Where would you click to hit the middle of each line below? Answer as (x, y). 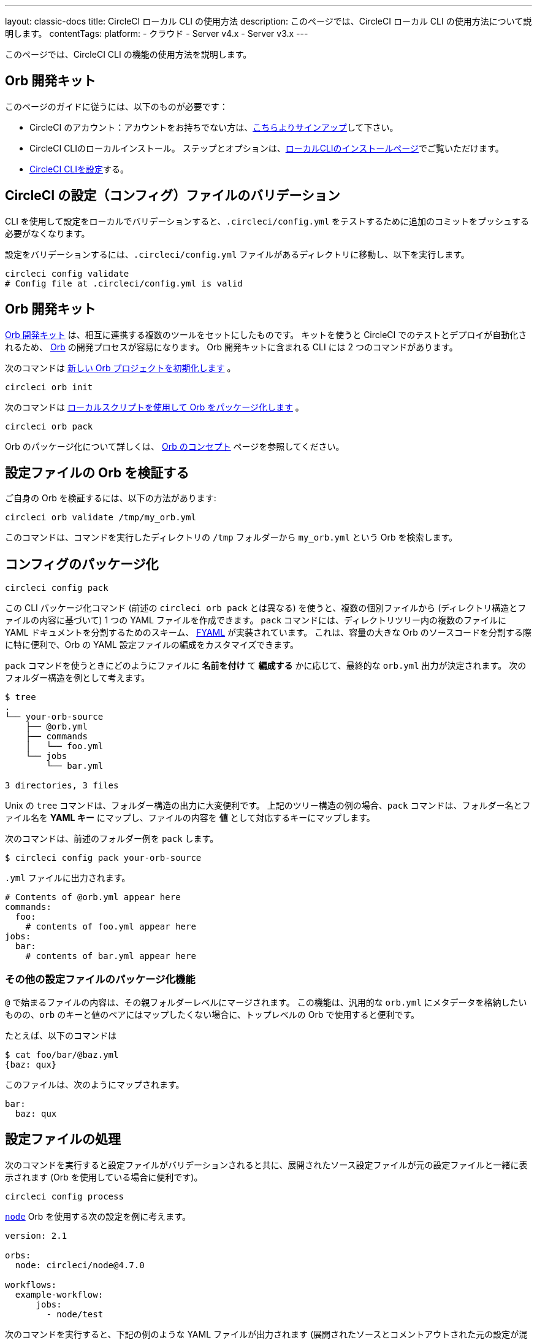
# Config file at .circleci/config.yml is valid (124, 283)
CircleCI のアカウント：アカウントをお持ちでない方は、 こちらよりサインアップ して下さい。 (214, 127)
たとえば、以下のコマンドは (61, 1035)
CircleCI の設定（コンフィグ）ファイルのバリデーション (173, 196)
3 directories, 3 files (62, 786)
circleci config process (64, 1196)
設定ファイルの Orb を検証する (97, 472)
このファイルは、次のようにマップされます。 (95, 1084)
